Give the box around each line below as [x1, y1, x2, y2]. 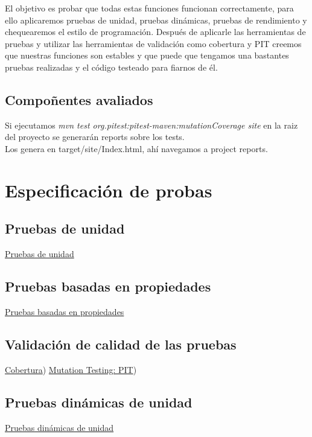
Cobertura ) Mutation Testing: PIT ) [5, 363, 137, 375]
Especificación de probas [5, 177, 212, 202]
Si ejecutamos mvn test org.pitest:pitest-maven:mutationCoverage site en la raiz [5, 118, 298, 131]
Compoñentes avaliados [5, 90, 153, 109]
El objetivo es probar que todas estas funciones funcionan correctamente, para [5, 2, 294, 14]
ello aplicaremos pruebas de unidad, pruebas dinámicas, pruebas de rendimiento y [5, 13, 307, 26]
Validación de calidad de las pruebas [5, 334, 237, 353]
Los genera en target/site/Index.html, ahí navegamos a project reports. [5, 142, 268, 155]
